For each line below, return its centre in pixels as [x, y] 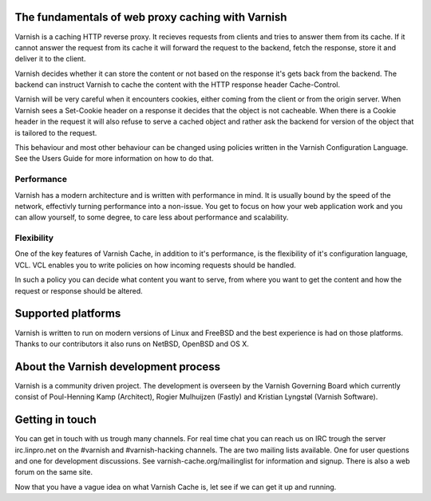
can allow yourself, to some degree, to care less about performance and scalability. [152, 217]
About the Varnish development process [118, 367]
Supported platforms [68, 314]
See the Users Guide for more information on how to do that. [115, 159]
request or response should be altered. [79, 290]
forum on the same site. [54, 472]
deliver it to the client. [50, 59]
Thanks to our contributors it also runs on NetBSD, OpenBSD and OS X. [132, 344]
